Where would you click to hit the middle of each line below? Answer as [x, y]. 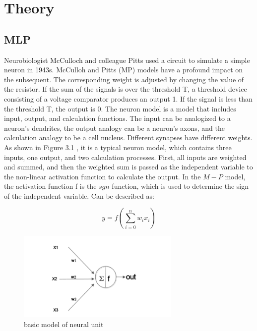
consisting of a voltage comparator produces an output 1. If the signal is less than [128, 98]
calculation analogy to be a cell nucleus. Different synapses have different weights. [128, 138]
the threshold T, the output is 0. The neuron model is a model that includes [120, 108]
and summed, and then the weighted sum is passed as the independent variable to [128, 167]
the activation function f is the [50, 186]
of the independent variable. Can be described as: [79, 195]
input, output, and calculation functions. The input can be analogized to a [117, 118]
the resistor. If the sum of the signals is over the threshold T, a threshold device [126, 89]
